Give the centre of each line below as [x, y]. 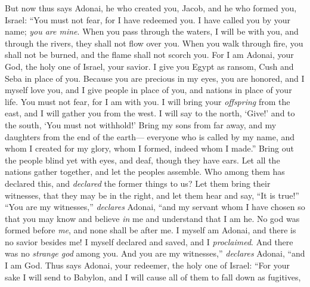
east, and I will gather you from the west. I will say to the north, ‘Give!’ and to [150, 113]
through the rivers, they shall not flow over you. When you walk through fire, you [154, 43]
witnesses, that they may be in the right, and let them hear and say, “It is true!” [152, 195]
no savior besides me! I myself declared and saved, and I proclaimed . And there [149, 241]
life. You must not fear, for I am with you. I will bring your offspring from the [148, 101]
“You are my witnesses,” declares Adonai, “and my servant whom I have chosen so [155, 207]
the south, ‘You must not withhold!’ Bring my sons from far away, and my [141, 124]
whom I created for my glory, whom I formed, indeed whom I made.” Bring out [149, 148]
